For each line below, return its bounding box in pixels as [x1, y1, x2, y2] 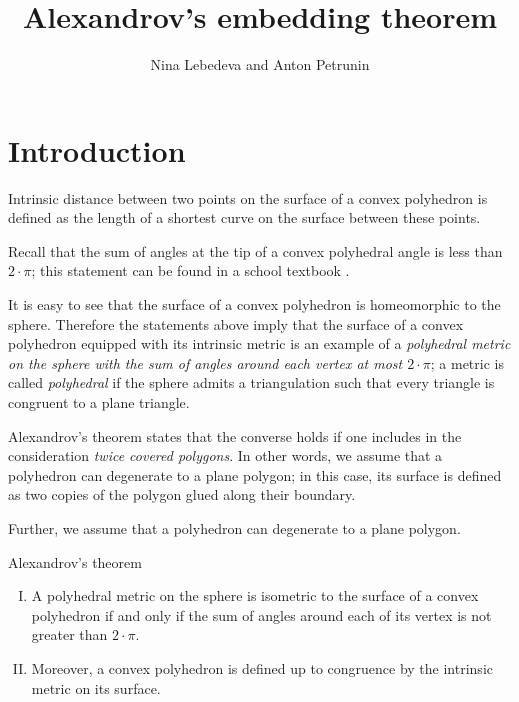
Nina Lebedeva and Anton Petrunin [150, 54, 370, 75]
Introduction [8, 129, 186, 170]
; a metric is [430, 352, 504, 373]
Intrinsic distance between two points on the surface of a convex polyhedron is [8, 187, 488, 208]
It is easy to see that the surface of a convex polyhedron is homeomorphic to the [8, 294, 501, 315]
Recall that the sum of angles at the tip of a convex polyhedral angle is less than [8, 240, 503, 261]
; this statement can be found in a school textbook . [31, 260, 350, 281]
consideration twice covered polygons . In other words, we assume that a [8, 445, 443, 466]
